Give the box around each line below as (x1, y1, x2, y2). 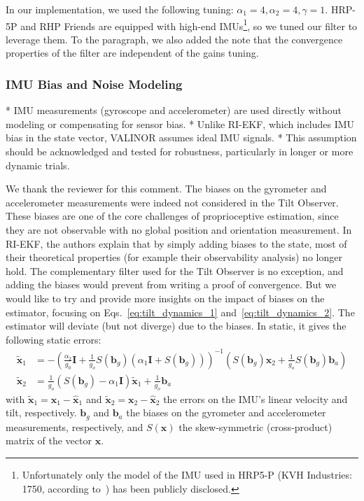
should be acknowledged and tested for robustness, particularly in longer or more (6, 144, 353, 159)
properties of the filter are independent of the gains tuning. (6, 45, 259, 60)
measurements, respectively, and (6, 419, 143, 434)
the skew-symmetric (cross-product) (178, 419, 332, 434)
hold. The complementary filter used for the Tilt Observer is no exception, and (6, 263, 344, 278)
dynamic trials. (6, 157, 70, 172)
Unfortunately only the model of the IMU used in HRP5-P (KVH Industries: (22, 467, 352, 481)
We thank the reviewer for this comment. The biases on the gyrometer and (6, 181, 327, 196)
